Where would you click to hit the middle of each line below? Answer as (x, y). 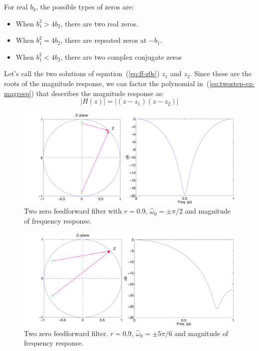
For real (16, 6)
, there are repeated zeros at (104, 40)
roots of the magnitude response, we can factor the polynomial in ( (107, 83)
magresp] (18, 93)
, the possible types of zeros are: (85, 6)
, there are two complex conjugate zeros (121, 57)
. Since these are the (221, 73)
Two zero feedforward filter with (73, 211)
